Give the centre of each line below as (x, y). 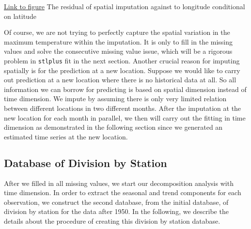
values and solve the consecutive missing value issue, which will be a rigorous (118, 51)
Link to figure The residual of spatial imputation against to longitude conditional (125, 6)
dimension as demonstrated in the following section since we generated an (113, 127)
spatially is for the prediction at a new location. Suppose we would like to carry (122, 70)
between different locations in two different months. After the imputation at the (123, 108)
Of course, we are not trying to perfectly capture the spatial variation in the (117, 32)
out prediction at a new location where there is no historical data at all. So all (120, 80)
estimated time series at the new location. (66, 136)
